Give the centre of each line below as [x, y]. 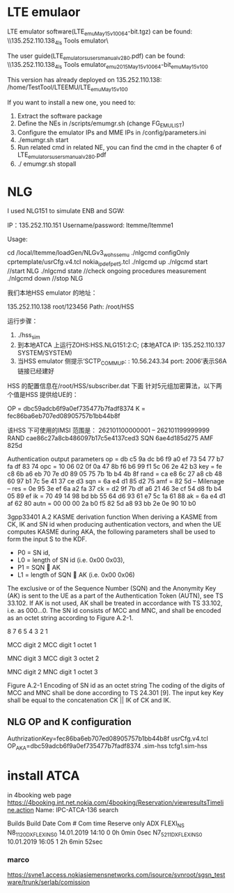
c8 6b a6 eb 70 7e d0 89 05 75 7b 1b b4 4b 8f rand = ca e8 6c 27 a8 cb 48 [115, 474]
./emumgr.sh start [43, 139]
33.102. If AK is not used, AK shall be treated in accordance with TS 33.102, [115, 603]
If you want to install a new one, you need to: [71, 102]
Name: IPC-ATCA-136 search [77, 810]
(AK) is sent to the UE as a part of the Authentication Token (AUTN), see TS [115, 596]
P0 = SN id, [34, 552]
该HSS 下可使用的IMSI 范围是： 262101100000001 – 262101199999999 [109, 430]
